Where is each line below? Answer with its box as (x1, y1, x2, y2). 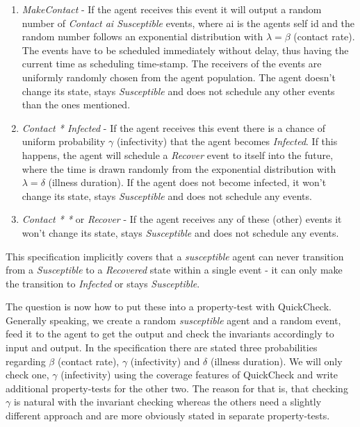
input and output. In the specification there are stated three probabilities (6, 340, 318, 355)
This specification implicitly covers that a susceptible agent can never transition (6, 249, 344, 263)
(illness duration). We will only (210, 353, 343, 368)
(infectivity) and (130, 353, 200, 368)
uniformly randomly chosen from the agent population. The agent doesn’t (22, 69, 336, 84)
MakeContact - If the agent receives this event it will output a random (22, 2, 322, 16)
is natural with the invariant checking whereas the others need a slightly (13, 394, 322, 409)
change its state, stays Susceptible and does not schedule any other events (22, 83, 335, 98)
